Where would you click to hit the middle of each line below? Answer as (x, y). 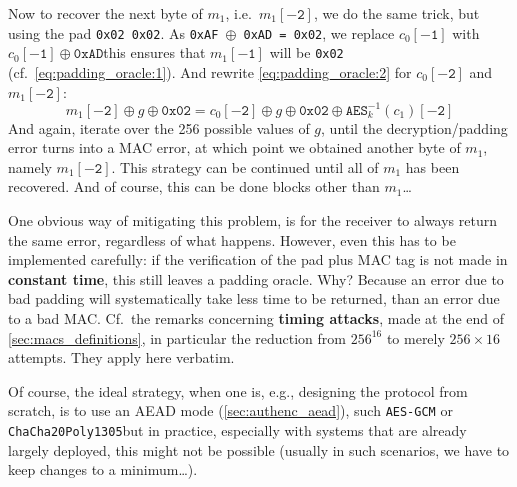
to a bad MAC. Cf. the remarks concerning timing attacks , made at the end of (256, 317)
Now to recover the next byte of (105, 13)
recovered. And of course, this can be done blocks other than (194, 186)
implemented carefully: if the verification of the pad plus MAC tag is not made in (258, 259)
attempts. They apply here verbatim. (121, 357)
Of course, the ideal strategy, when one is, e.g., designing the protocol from (238, 390)
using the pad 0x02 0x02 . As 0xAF (113, 32)
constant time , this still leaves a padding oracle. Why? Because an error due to (256, 278)
